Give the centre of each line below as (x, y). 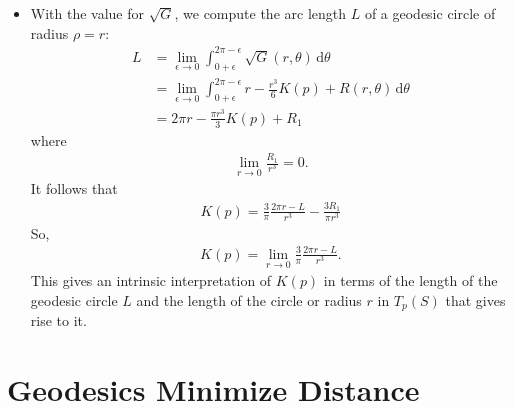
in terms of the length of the (410, 280)
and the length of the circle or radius (249, 299)
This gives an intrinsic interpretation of (151, 280)
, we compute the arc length (260, 13)
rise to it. (58, 320)
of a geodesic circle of (430, 13)
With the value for (87, 13)
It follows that (74, 188)
